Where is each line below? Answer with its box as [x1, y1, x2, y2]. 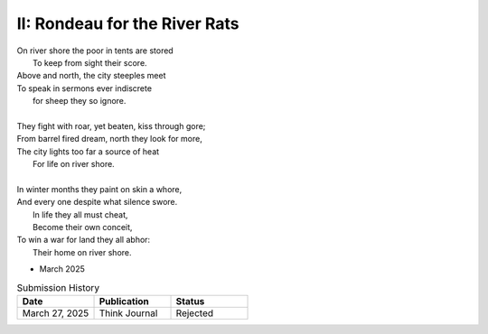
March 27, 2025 [22, 307, 89, 320]
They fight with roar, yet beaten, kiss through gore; [16, 120, 206, 131]
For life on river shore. [33, 159, 115, 170]
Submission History [16, 281, 99, 293]
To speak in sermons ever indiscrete [16, 82, 153, 94]
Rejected [175, 307, 214, 320]
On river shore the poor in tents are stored [16, 45, 174, 56]
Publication [99, 294, 149, 307]
